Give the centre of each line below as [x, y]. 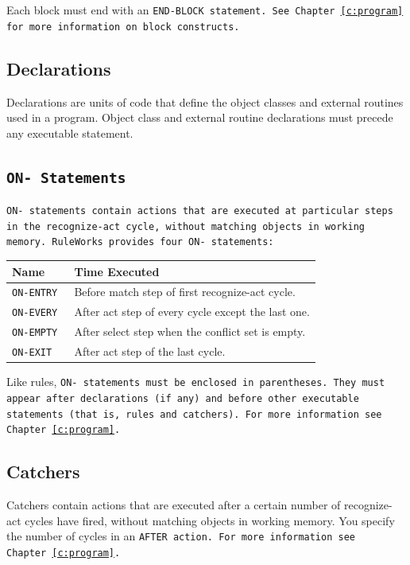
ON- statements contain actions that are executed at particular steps [200, 211]
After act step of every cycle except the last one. [192, 312]
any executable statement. [70, 132]
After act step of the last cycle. [150, 351]
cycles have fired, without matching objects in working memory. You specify [210, 520]
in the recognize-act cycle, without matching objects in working [186, 226]
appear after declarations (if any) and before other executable [183, 398]
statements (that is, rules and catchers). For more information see [194, 414]
